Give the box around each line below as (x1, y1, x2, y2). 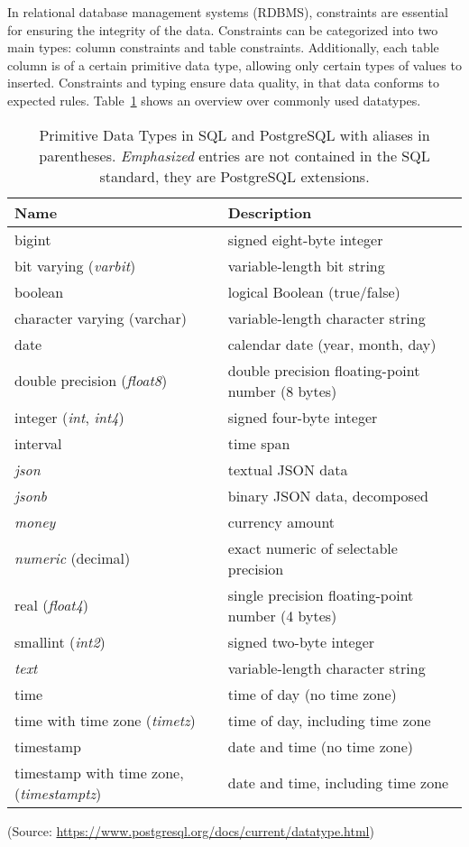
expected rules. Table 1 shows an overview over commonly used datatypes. (7, 90, 421, 109)
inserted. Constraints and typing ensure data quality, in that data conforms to (7, 73, 439, 92)
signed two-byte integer (227, 631, 375, 652)
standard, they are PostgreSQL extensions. (99, 165, 370, 187)
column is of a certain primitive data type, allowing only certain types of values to (7, 55, 462, 74)
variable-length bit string (227, 254, 385, 276)
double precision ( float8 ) (14, 370, 168, 391)
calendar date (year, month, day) (227, 333, 437, 354)
